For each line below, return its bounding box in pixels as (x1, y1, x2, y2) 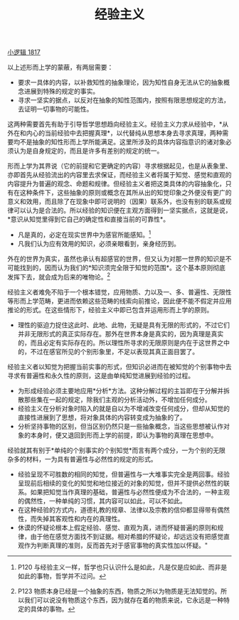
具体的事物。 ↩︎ (30, 604, 75, 613)
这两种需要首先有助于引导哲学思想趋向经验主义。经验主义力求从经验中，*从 (7, 120, 229, 129)
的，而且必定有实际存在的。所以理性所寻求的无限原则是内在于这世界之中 (17, 338, 230, 347)
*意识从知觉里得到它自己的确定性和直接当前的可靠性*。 (7, 215, 170, 224)
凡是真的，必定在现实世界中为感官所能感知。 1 (17, 229, 152, 239)
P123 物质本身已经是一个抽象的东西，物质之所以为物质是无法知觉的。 (17, 587, 221, 595)
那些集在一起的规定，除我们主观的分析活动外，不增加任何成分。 (23, 395, 211, 404)
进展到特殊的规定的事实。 (23, 87, 100, 96)
